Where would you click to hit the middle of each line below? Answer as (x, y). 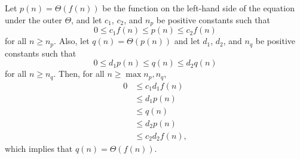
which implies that (39, 148)
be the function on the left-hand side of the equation (198, 8)
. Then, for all (79, 74)
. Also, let (72, 41)
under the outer (33, 19)
